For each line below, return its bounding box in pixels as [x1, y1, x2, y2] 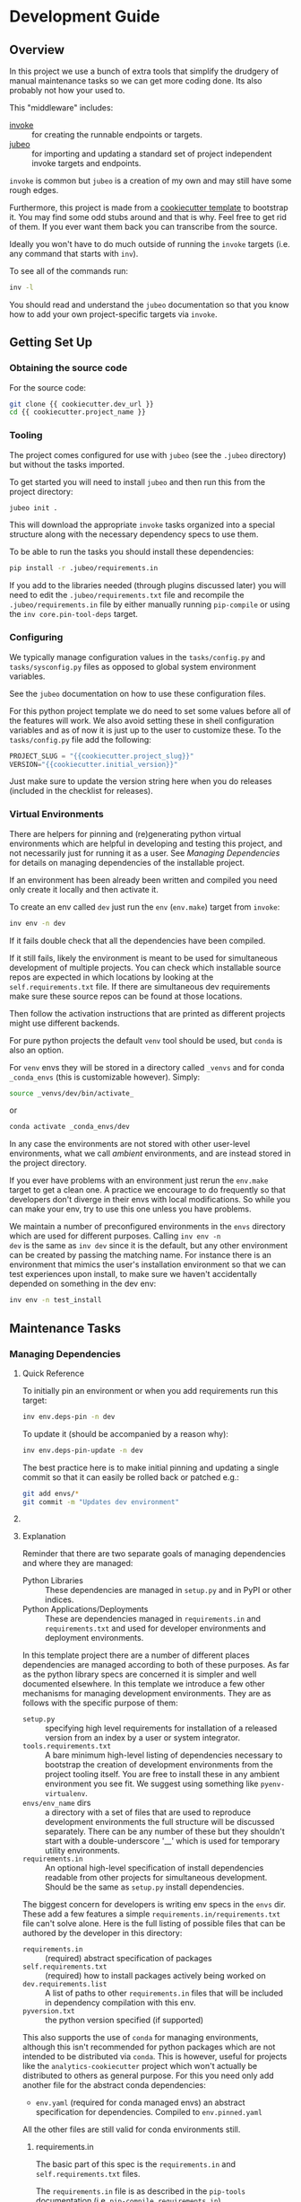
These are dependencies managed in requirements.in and [44, 1614, 262, 1625]
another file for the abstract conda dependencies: [21, 2080, 206, 2091]
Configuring [9, 631, 64, 644]
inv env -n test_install [9, 1296, 102, 1305]
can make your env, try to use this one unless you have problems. [9, 1203, 252, 1214]
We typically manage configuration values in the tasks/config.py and [9, 651, 266, 662]
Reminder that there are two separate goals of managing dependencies [21, 1548, 287, 1559]
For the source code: [9, 382, 87, 392]
